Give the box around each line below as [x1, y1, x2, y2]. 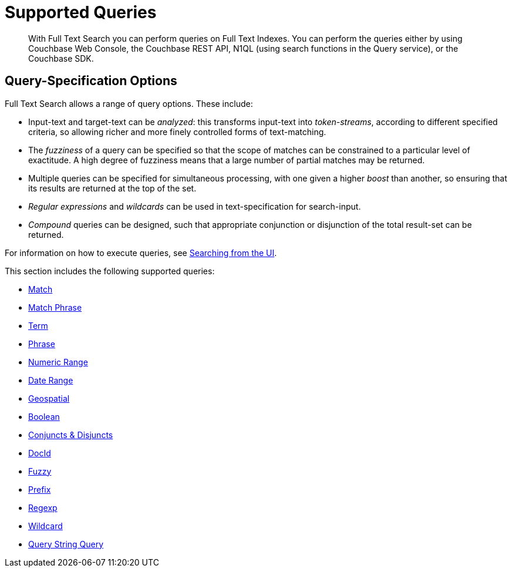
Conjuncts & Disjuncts [28, 429, 113, 440]
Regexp [28, 502, 58, 513]
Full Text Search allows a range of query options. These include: [5, 98, 253, 109]
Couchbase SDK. [28, 53, 94, 63]
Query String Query [28, 539, 104, 549]
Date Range [28, 375, 73, 385]
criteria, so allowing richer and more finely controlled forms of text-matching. [28, 126, 326, 137]
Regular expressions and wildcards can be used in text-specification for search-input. [28, 201, 361, 211]
